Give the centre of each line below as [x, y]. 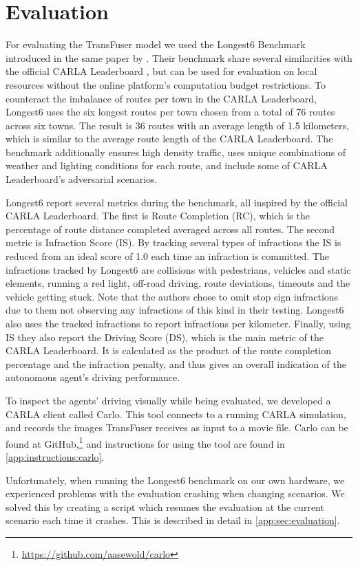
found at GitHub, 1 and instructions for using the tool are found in [145, 442]
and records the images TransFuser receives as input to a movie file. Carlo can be [177, 427]
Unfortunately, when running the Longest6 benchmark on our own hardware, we [175, 480]
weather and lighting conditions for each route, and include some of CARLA [167, 165]
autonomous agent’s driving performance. [93, 377]
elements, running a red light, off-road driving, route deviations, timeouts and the [178, 283]
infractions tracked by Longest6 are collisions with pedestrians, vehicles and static [178, 269]
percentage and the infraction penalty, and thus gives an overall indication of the [176, 363]
